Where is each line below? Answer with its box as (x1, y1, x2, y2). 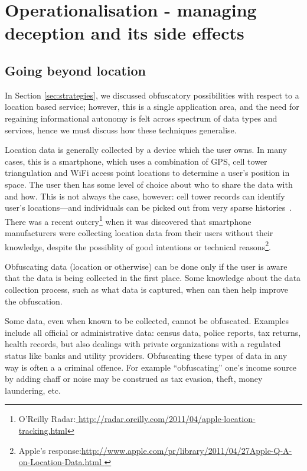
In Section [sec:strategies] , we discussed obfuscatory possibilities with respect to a (5, 89, 299, 101)
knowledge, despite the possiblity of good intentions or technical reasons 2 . (5, 238, 271, 253)
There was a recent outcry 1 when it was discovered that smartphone (5, 213, 252, 227)
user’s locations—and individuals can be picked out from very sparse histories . (5, 201, 292, 214)
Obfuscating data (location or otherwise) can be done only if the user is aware (5, 260, 288, 272)
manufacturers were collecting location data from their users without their (5, 226, 273, 238)
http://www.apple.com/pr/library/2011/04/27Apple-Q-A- (81, 444, 292, 456)
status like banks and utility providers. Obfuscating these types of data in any (5, 349, 288, 361)
